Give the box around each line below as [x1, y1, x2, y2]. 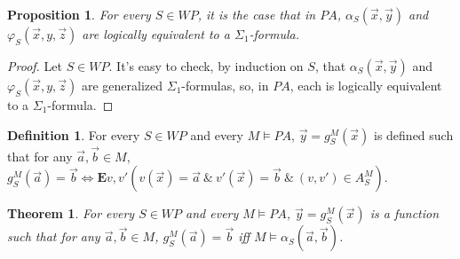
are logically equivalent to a [82, 25, 230, 43]
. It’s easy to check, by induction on [108, 57, 304, 75]
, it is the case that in [197, 5, 316, 23]
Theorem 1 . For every [7, 204, 135, 223]
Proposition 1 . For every [7, 5, 151, 23]
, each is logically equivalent [289, 76, 442, 94]
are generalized [81, 76, 163, 94]
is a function [369, 204, 440, 223]
